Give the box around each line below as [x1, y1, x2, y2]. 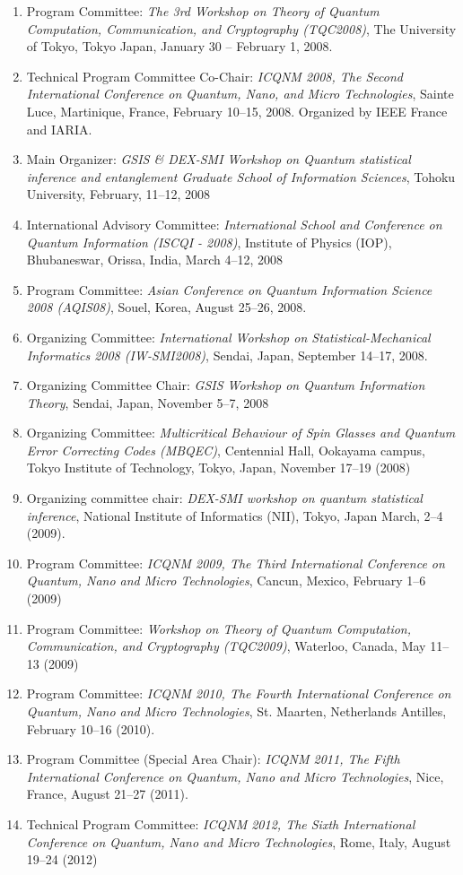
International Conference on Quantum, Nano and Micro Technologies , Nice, [26, 767, 444, 785]
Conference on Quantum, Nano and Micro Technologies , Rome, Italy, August [26, 832, 451, 851]
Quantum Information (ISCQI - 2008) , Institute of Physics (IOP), [26, 232, 392, 251]
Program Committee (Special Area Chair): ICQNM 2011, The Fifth [26, 749, 400, 768]
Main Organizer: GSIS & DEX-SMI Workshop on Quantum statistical [26, 150, 411, 169]
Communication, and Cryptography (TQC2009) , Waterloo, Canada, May [26, 637, 426, 655]
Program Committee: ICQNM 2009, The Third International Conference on [26, 553, 445, 572]
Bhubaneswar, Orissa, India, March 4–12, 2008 [26, 250, 284, 269]
